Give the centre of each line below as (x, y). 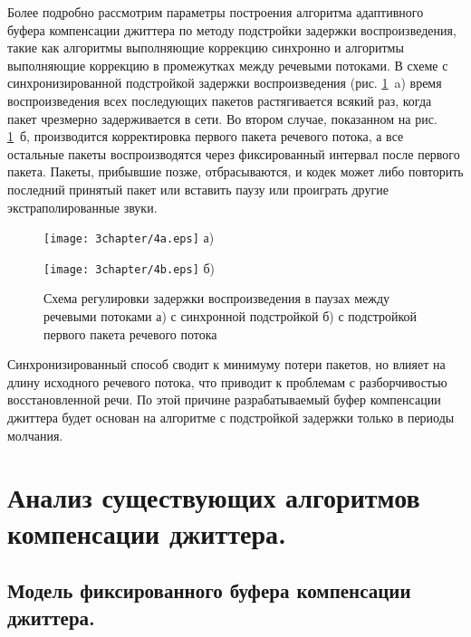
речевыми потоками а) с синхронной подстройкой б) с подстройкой (231, 316)
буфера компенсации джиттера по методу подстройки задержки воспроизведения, (232, 29)
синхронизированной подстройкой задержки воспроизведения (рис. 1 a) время (225, 83)
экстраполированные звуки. (82, 207)
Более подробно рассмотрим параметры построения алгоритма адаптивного (216, 12)
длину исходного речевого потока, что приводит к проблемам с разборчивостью (227, 381)
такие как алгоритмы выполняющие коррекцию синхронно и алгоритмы (206, 48)
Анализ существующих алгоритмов (214, 497)
